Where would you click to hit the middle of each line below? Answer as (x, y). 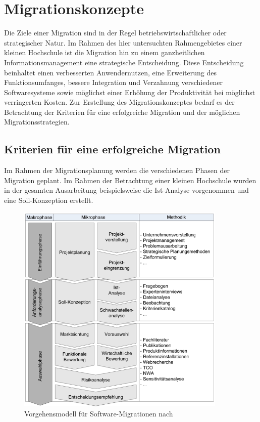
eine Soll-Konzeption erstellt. (49, 200)
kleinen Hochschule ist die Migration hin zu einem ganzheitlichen (105, 52)
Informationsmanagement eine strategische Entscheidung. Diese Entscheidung (124, 62)
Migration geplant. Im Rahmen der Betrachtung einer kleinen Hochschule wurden (130, 180)
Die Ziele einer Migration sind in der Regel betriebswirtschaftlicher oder (115, 33)
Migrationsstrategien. (37, 122)
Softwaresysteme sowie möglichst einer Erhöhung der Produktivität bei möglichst (130, 92)
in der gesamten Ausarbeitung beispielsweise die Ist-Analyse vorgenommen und (126, 190)
